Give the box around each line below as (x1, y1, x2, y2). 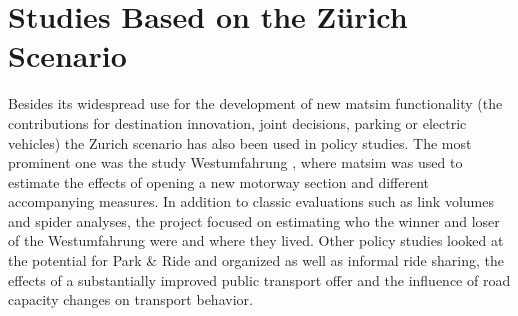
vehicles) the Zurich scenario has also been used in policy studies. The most (8, 132, 472, 153)
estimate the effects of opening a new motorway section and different (8, 171, 430, 192)
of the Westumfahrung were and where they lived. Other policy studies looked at (8, 230, 504, 251)
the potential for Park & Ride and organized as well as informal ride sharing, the (8, 250, 504, 271)
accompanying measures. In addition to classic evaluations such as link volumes (8, 191, 494, 212)
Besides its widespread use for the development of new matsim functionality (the (8, 93, 503, 114)
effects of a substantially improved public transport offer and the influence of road (8, 269, 511, 290)
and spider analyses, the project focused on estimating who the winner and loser (8, 210, 500, 231)
